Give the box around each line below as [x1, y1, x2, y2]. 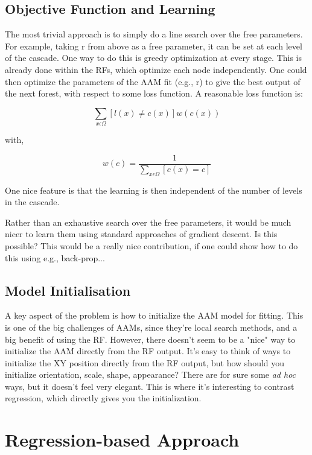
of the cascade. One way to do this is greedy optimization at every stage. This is [5, 51, 302, 64]
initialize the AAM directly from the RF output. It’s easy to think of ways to [5, 345, 291, 357]
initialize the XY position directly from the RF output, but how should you [5, 356, 285, 369]
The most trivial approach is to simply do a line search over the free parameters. [5, 28, 303, 40]
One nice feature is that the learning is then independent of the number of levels [5, 183, 302, 196]
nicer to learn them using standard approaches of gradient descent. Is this [5, 227, 278, 240]
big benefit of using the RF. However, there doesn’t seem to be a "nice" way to [5, 332, 296, 345]
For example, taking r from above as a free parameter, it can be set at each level [5, 39, 302, 52]
